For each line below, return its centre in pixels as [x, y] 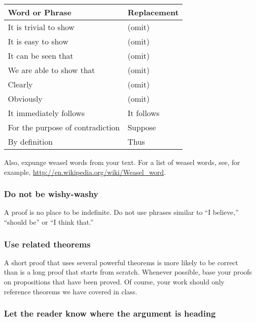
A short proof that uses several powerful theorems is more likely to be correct [121, 262]
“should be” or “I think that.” [49, 222]
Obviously [25, 99]
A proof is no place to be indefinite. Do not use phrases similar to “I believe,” [121, 212]
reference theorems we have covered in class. [71, 291]
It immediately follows [46, 113]
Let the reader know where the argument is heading [110, 313]
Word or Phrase [40, 12]
